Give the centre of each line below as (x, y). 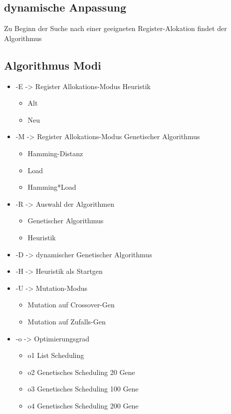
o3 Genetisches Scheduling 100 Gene (83, 389)
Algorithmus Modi (53, 65)
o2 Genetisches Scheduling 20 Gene (81, 372)
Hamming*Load (52, 187)
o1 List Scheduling (56, 355)
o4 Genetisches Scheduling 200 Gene (83, 405)
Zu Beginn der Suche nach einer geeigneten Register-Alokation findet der (115, 28)
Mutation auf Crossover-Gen (71, 305)
